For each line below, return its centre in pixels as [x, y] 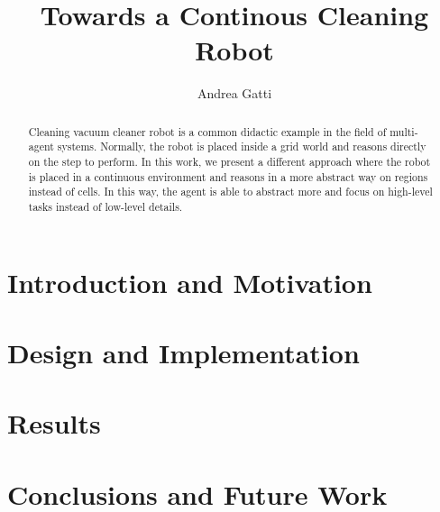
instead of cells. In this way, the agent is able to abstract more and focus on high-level [230, 192]
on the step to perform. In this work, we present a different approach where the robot [229, 162]
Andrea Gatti [234, 93]
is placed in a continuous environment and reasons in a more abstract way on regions [228, 176]
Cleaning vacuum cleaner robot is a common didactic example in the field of [207, 131]
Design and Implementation [183, 353]
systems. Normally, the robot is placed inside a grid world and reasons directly [242, 146]
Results [54, 423]
